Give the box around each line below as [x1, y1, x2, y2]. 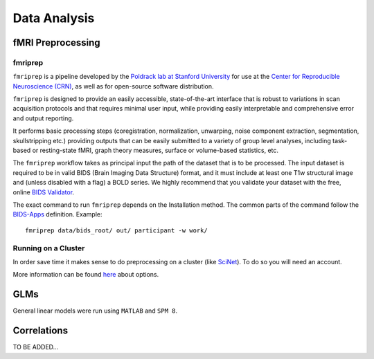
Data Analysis [12, 10, 95, 26]
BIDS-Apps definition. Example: [12, 210, 103, 219]
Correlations [12, 325, 69, 337]
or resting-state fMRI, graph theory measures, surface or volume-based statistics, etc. [32, 146, 279, 155]
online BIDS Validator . [12, 187, 75, 196]
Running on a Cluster [12, 243, 85, 252]
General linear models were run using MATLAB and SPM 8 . [12, 306, 178, 315]
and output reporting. [12, 114, 74, 122]
